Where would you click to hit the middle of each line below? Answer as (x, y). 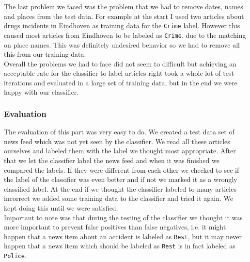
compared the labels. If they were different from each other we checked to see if (122, 170)
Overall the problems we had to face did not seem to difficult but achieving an (120, 63)
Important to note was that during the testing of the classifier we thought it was (123, 217)
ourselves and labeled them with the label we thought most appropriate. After (120, 151)
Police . (15, 255)
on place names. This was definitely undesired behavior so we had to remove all (122, 44)
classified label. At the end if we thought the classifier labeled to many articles (120, 188)
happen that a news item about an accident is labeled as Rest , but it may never (123, 236)
